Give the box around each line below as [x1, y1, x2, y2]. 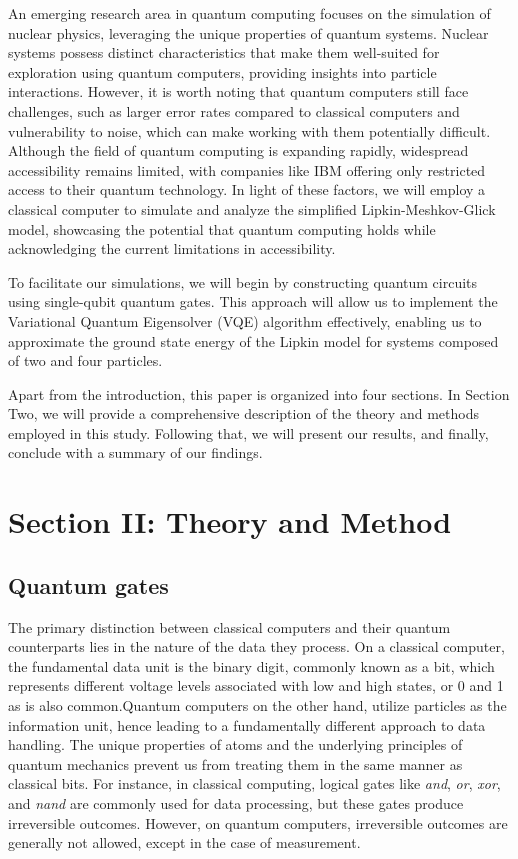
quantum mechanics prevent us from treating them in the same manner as [8, 753, 463, 774]
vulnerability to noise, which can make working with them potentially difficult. [8, 120, 491, 141]
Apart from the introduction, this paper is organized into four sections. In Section [8, 383, 510, 404]
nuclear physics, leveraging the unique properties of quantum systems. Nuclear [8, 22, 489, 43]
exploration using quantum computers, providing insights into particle [8, 61, 437, 82]
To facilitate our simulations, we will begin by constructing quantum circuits [8, 271, 478, 292]
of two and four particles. [8, 350, 163, 371]
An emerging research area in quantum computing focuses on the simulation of [8, 3, 491, 23]
